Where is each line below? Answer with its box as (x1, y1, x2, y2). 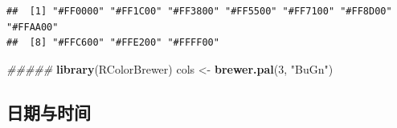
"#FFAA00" (6, 21, 59, 33)
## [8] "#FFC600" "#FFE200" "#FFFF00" (6, 37, 219, 49)
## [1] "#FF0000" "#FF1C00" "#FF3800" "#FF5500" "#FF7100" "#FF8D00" (6, 6, 392, 17)
